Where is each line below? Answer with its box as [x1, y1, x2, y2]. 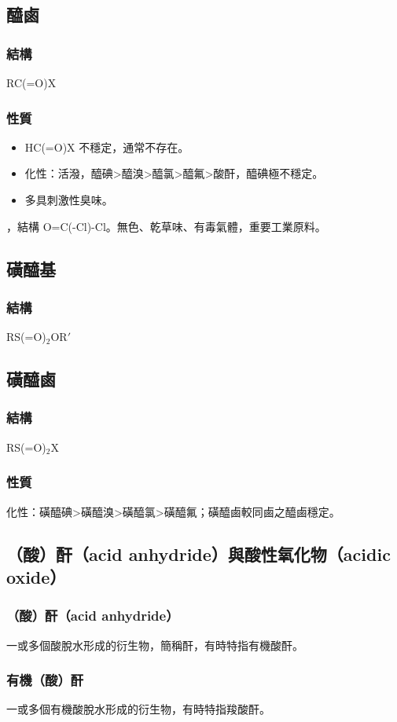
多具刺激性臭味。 [24, 192, 113, 207]
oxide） [6, 564, 67, 588]
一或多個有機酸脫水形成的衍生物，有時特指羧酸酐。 [6, 701, 270, 717]
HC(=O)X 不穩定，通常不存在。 [24, 138, 189, 155]
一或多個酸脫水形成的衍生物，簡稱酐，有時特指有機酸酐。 [6, 636, 303, 653]
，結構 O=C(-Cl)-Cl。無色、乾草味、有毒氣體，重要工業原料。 [6, 218, 326, 234]
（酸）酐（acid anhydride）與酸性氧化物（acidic [6, 541, 391, 566]
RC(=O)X [6, 75, 57, 90]
